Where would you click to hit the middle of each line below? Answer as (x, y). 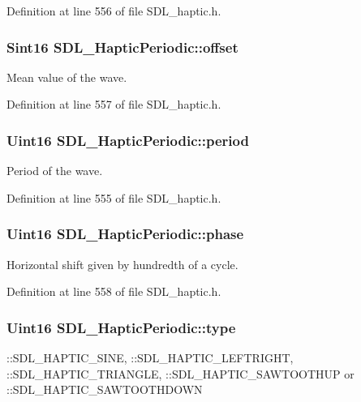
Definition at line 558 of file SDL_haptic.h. (114, 291)
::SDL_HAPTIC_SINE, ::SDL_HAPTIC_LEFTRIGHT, (150, 358)
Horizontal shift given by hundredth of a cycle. (122, 264)
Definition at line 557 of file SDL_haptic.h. (114, 104)
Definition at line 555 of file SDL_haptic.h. (114, 197)
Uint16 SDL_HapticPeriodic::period (128, 140)
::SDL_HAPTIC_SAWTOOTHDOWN (105, 389)
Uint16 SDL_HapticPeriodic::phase (125, 234)
